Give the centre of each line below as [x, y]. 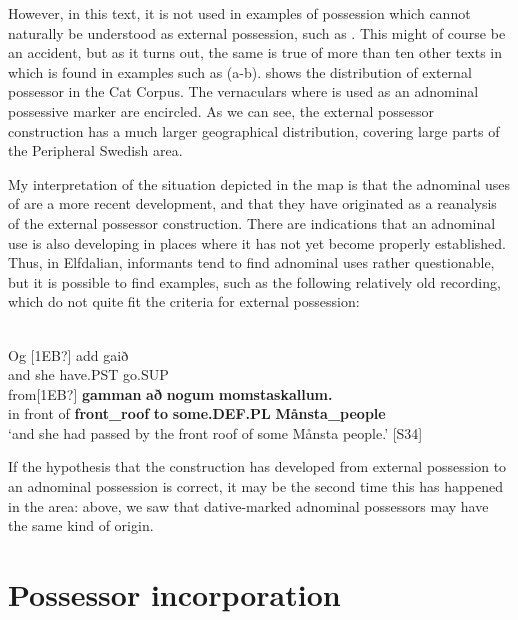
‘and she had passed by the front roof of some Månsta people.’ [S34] [215, 432]
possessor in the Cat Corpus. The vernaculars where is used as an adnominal [243, 91]
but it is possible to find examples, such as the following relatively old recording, [254, 281]
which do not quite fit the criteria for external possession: [184, 301]
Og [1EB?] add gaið [68, 354]
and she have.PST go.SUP [88, 374]
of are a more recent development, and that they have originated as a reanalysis [252, 203]
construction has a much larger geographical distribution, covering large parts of [254, 130]
